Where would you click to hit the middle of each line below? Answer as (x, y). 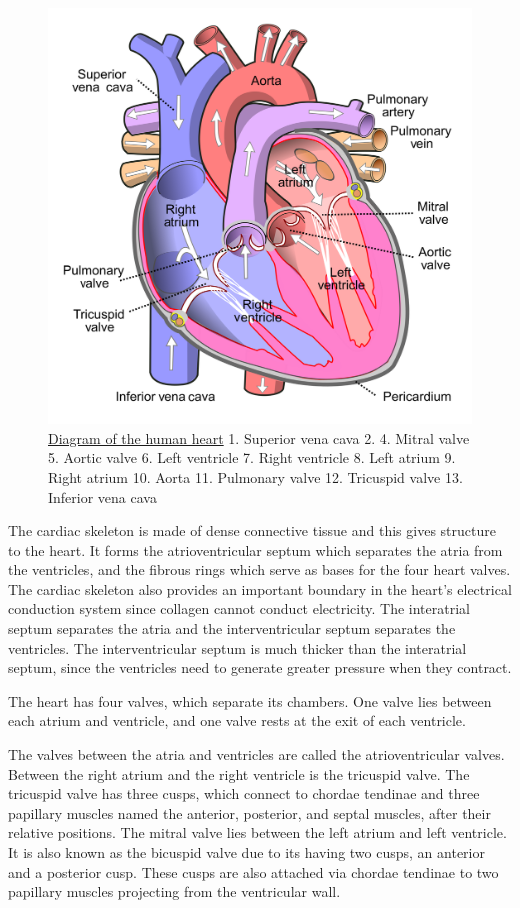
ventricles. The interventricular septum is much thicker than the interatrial (237, 647)
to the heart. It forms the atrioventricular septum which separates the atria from (255, 549)
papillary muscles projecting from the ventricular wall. (174, 891)
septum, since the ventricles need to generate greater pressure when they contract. (260, 667)
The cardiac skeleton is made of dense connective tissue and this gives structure (252, 530)
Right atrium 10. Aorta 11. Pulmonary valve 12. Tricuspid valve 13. (255, 476)
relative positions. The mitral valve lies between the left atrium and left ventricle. (257, 832)
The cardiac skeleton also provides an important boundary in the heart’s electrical (260, 588)
